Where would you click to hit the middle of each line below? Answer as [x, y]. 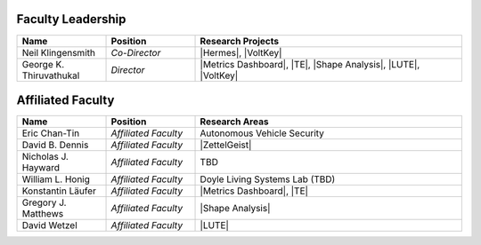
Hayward [41, 168]
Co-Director [136, 52]
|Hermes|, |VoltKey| [241, 52]
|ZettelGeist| [226, 145]
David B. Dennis [55, 145]
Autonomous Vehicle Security [262, 133]
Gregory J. [44, 202]
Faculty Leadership [71, 19]
